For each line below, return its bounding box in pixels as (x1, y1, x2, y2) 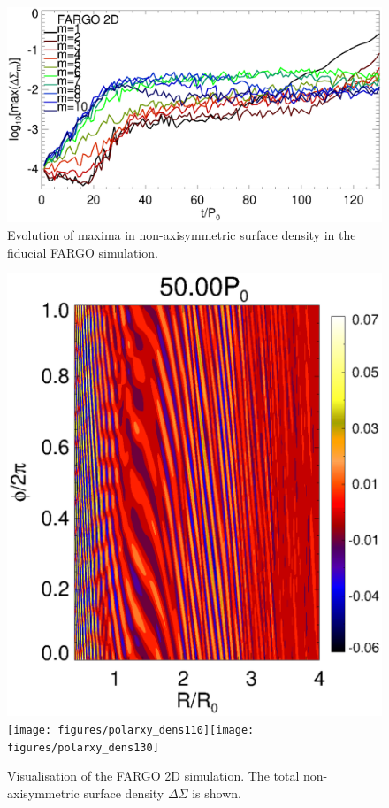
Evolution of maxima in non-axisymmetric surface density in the (7, 226, 356, 244)
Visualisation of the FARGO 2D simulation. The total (7, 766, 300, 785)
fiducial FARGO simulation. (7, 242, 158, 261)
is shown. (192, 783, 241, 802)
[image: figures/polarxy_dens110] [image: (7, 724, 255, 737)
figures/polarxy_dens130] (7, 741, 159, 754)
